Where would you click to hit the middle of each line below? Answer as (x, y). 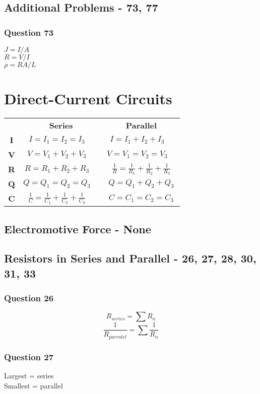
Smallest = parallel (34, 385)
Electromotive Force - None (78, 228)
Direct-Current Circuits (88, 98)
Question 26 (29, 298)
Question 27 (29, 356)
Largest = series (29, 376)
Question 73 (29, 32)
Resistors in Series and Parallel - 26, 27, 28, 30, (130, 258)
